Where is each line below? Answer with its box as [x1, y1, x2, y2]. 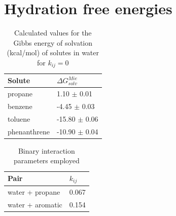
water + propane [8, 186, 60, 197]
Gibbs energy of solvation [13, 37, 93, 48]
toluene [8, 113, 30, 124]
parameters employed [14, 155, 80, 166]
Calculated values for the [14, 27, 92, 38]
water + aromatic [8, 199, 62, 209]
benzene [8, 101, 32, 112]
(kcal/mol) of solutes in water [7, 47, 99, 58]
